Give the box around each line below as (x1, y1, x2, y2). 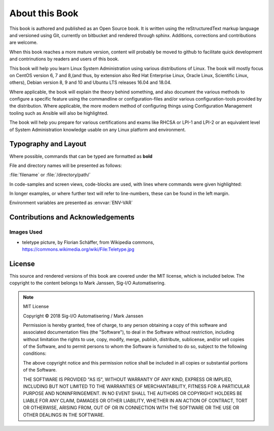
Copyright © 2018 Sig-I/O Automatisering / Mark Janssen (23, 313, 144, 319)
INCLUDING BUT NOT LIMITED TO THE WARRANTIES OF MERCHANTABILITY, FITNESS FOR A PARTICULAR (23, 383, 250, 389)
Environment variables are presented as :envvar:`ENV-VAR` (9, 200, 133, 206)
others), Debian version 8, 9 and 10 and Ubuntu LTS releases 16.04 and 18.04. (9, 79, 172, 86)
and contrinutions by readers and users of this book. (9, 56, 119, 62)
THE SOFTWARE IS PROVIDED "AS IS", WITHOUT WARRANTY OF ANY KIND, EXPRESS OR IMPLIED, (23, 376, 233, 382)
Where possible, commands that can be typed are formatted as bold (9, 153, 153, 159)
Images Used (9, 228, 43, 236)
